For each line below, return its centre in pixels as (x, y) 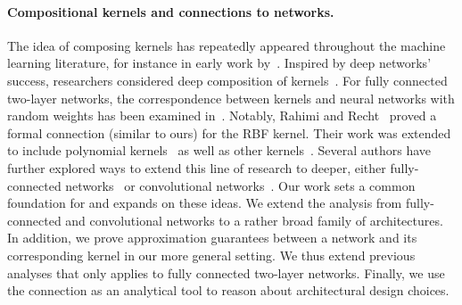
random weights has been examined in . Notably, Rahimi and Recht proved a (222, 115)
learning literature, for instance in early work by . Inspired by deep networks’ (219, 63)
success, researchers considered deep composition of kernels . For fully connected (227, 80)
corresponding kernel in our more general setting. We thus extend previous (211, 255)
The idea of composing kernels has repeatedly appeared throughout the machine (227, 45)
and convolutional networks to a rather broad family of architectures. (254, 220)
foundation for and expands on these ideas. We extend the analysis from (205, 203)
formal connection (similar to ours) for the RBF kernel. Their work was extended (229, 132)
